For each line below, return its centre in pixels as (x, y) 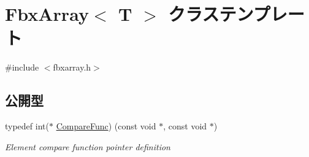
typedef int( (27, 126)
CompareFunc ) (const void (106, 126)
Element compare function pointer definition (88, 146)
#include (22, 67)
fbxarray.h (72, 67)
